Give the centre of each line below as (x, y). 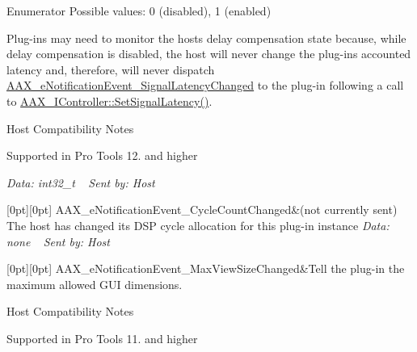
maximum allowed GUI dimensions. (95, 284)
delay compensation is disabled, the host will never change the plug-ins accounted (209, 54)
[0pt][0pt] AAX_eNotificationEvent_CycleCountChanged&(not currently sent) (202, 210)
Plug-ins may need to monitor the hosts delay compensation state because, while (206, 38)
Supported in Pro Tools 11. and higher (102, 338)
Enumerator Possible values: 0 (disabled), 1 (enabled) (139, 10)
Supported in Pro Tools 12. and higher (102, 155)
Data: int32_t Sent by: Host (81, 182)
